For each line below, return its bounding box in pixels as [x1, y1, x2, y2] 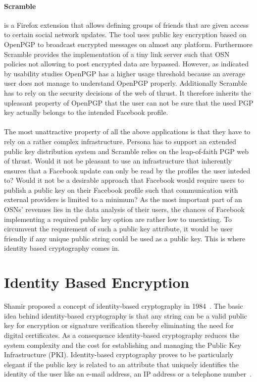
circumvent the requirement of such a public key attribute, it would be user [4, 223, 233, 234]
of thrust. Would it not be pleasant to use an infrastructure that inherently [4, 156, 232, 166]
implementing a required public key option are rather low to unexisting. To [4, 214, 232, 224]
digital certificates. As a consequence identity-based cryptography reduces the [4, 329, 239, 340]
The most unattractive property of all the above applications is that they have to [4, 126, 251, 137]
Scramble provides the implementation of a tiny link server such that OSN [4, 49, 230, 59]
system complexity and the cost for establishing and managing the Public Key [4, 339, 241, 350]
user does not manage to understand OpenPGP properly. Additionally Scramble [4, 78, 247, 88]
